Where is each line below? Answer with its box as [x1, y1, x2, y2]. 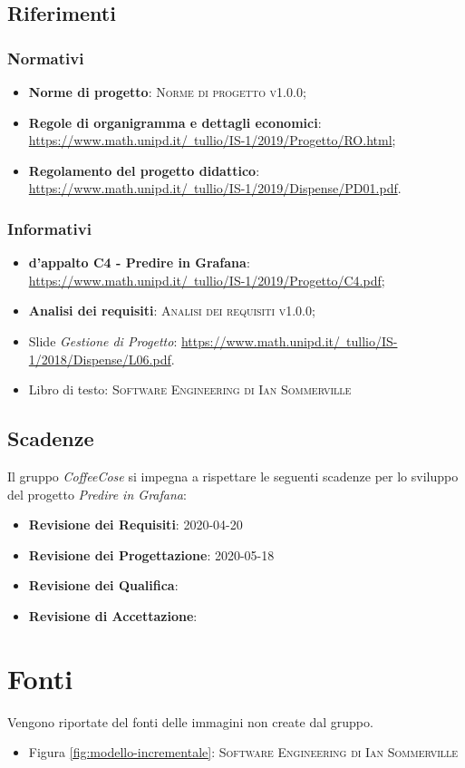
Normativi [7, 46, 84, 69]
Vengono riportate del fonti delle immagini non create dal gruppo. [7, 712, 373, 731]
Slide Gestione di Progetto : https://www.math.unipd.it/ [28, 331, 341, 350]
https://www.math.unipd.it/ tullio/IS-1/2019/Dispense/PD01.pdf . [28, 179, 402, 198]
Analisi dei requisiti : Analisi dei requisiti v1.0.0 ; [28, 301, 315, 320]
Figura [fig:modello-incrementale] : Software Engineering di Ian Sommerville [28, 743, 459, 762]
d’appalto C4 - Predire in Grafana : [28, 253, 250, 272]
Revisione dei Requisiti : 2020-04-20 [28, 515, 243, 534]
